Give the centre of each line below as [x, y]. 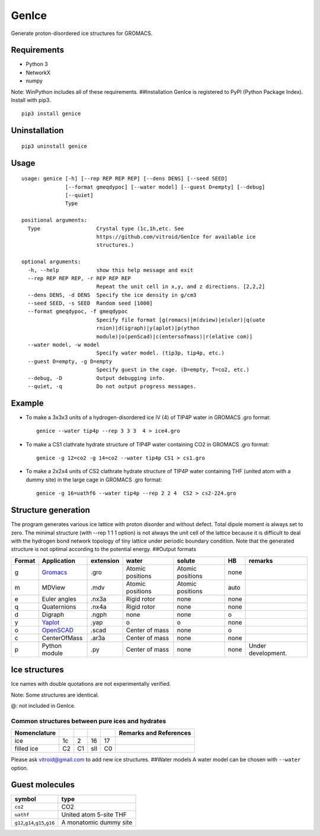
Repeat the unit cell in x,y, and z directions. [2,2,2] [181, 287]
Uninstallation [37, 131]
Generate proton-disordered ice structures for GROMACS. [82, 33]
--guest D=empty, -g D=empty [70, 361]
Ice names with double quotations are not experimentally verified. [91, 684]
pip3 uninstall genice [55, 146]
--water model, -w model [64, 345]
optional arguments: [51, 262]
